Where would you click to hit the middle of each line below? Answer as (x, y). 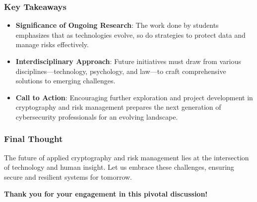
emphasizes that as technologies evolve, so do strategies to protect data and (130, 34)
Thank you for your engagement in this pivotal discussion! (106, 193)
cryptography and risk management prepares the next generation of (118, 107)
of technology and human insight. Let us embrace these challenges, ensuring (119, 167)
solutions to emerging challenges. (65, 81)
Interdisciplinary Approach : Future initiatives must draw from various (128, 61)
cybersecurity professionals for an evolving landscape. (97, 116)
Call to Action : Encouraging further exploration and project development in (134, 97)
